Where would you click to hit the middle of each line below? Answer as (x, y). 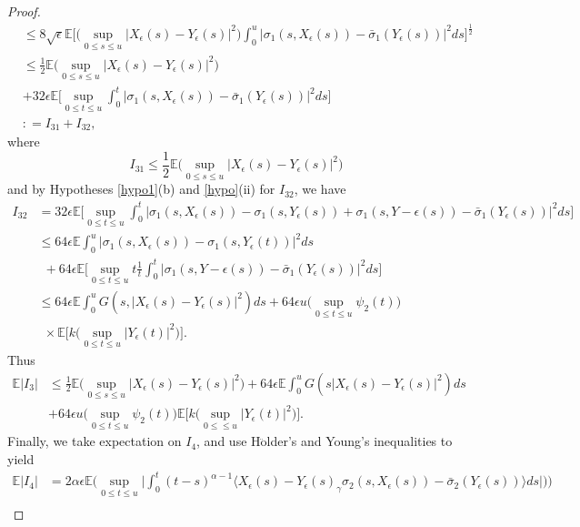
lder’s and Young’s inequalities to (360, 441)
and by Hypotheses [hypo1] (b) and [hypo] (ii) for (141, 189)
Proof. (24, 11)
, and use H (229, 441)
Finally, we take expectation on (95, 441)
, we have (320, 189)
